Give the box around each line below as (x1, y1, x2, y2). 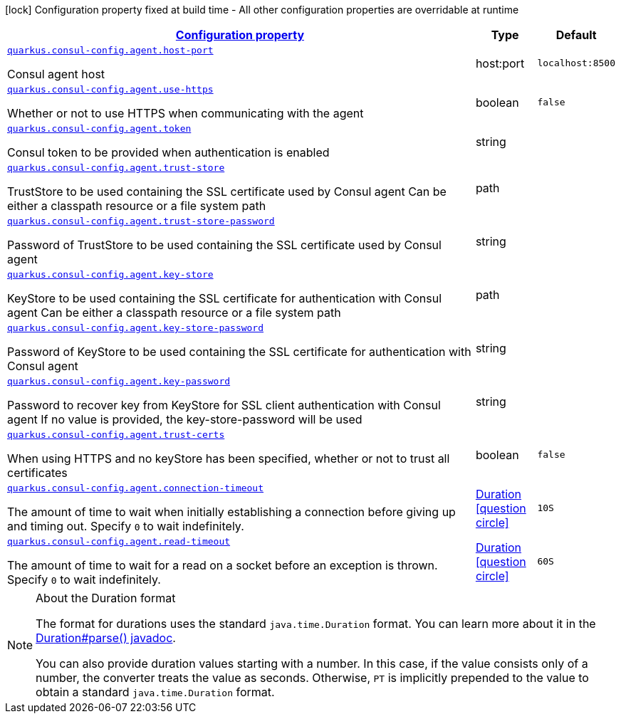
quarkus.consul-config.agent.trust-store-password (7, 216, 275, 226)
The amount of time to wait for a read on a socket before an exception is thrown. (7, 558, 438, 572)
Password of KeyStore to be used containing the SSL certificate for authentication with (7, 345, 471, 359)
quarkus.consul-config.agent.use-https (7, 84, 214, 95)
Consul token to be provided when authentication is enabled (7, 145, 330, 159)
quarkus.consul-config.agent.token (7, 123, 192, 134)
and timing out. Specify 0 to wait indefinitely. (7, 519, 244, 533)
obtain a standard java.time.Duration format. (36, 685, 275, 699)
